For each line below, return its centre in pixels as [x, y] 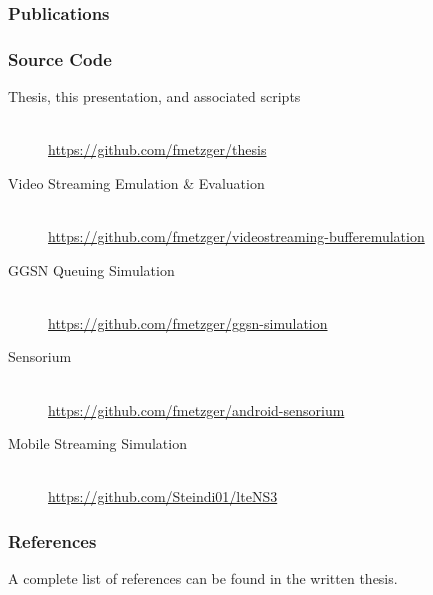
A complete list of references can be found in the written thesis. [203, 578]
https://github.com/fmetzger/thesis [157, 149]
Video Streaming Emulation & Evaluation [136, 182]
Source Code [60, 58]
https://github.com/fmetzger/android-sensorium [196, 409]
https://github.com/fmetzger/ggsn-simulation [188, 322]
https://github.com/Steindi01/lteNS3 [163, 496]
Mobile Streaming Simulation [97, 443]
